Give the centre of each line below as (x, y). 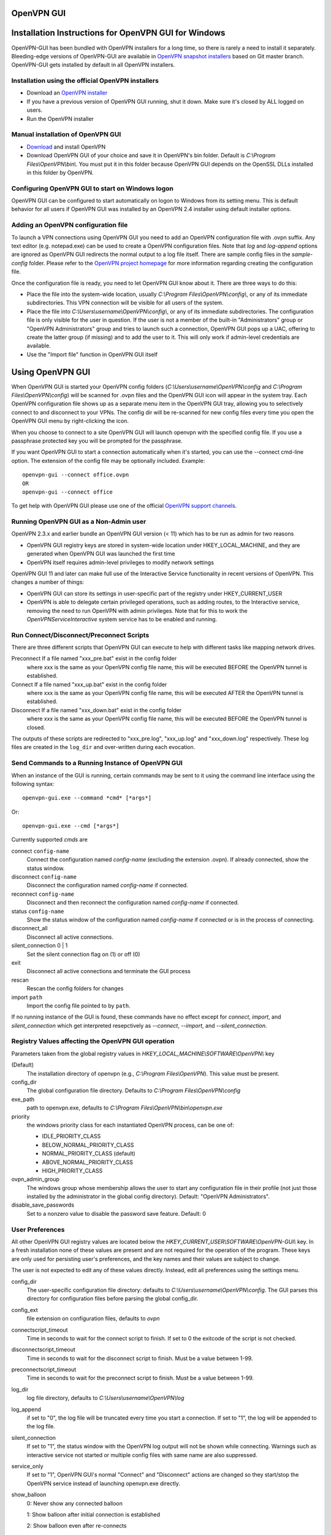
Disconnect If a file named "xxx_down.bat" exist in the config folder (97, 710)
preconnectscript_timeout (44, 1370)
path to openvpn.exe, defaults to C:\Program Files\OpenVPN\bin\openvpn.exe (125, 1108)
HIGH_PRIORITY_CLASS (72, 1170)
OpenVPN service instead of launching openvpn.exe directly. (104, 1483)
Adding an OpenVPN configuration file (70, 225)
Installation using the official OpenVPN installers (85, 81)
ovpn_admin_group (35, 1179)
